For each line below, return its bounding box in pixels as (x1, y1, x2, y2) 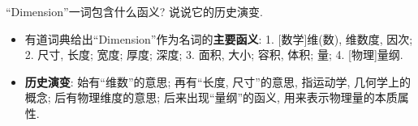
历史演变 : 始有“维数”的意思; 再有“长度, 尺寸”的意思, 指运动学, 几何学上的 (24, 73, 411, 90)
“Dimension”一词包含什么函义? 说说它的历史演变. (6, 3, 263, 19)
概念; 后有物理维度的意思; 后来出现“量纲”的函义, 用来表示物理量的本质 (24, 89, 398, 106)
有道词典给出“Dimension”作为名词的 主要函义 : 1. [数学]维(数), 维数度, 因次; (24, 30, 413, 47)
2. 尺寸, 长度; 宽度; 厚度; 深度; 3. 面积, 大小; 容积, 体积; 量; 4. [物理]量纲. (24, 46, 403, 63)
